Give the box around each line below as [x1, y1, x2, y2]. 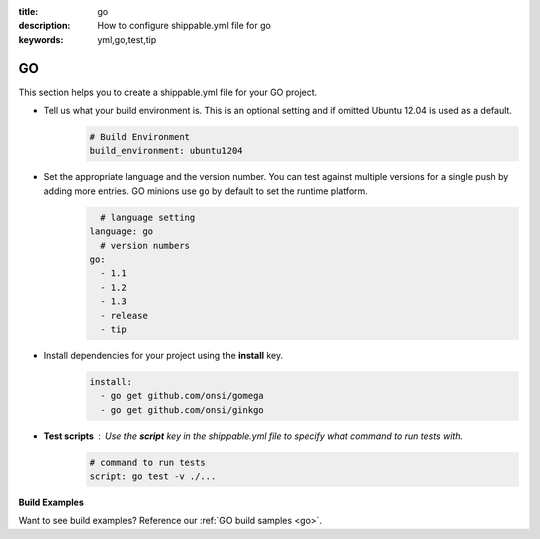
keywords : [18, 33, 64, 45]
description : [18, 20, 71, 32]
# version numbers [100, 240, 190, 251]
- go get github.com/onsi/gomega [100, 390, 264, 402]
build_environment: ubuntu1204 [89, 145, 244, 157]
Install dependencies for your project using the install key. [43, 349, 284, 361]
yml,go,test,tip [97, 33, 157, 45]
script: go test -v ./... [89, 471, 217, 482]
